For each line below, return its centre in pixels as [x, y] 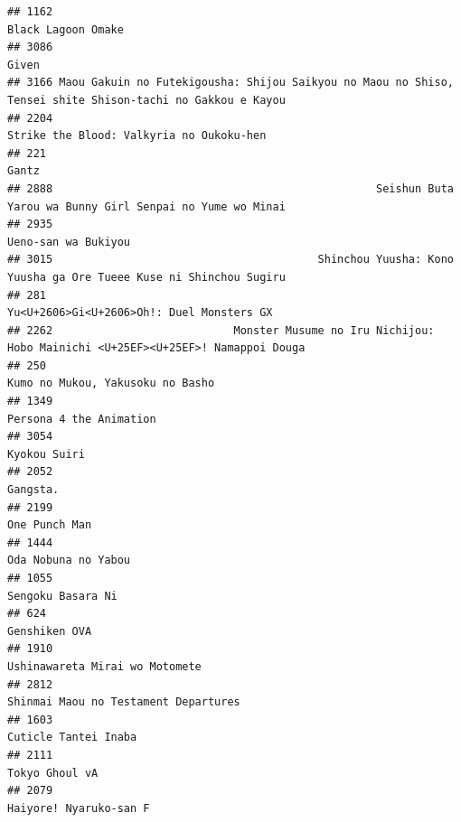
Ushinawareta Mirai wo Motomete [104, 666]
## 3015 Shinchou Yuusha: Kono [230, 260]
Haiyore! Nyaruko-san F [79, 808]
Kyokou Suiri [46, 454]
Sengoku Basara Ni [62, 596]
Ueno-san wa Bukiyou [69, 242]
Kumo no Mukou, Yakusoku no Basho [111, 383]
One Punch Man [50, 525]
